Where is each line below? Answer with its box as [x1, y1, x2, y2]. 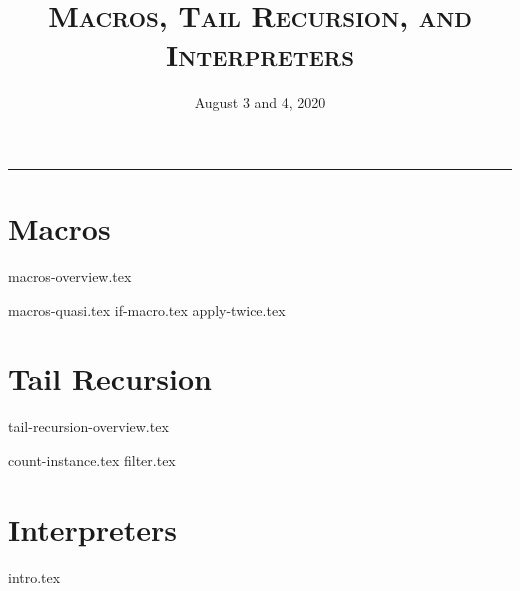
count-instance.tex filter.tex [8, 449, 176, 470]
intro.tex [8, 566, 61, 587]
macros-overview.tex [8, 266, 132, 287]
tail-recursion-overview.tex [8, 416, 169, 437]
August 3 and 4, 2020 [194, 92, 326, 113]
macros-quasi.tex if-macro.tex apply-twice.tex [8, 299, 286, 320]
